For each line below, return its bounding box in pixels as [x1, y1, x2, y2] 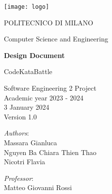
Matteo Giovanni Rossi [4, 182, 72, 193]
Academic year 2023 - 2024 [4, 92, 84, 102]
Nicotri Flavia [4, 156, 46, 167]
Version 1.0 [4, 111, 37, 121]
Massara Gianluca [4, 137, 57, 147]
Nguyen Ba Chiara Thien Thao [4, 147, 96, 157]
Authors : [4, 128, 29, 138]
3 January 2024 [4, 102, 49, 112]
